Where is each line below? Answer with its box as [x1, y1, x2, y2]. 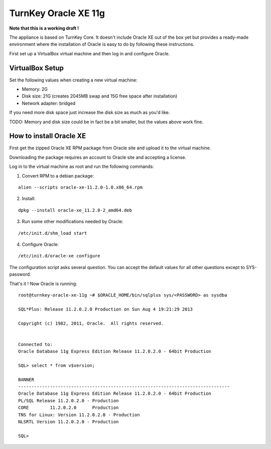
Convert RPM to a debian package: [22, 172, 94, 178]
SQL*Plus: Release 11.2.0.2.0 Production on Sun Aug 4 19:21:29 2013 [18, 306, 193, 312]
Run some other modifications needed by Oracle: [22, 219, 123, 225]
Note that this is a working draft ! [9, 25, 79, 31]
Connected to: [18, 341, 53, 347]
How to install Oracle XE [9, 132, 86, 140]
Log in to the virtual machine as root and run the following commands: [9, 163, 154, 169]
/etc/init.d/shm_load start [18, 230, 87, 236]
